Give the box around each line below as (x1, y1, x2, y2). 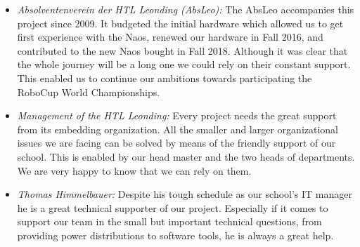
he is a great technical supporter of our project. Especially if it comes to (17, 200, 328, 215)
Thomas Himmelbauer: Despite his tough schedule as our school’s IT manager (17, 187, 353, 201)
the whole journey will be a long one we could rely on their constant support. (17, 57, 351, 72)
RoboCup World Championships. (17, 84, 160, 99)
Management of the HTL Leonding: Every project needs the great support (17, 108, 337, 123)
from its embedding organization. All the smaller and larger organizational (17, 121, 338, 136)
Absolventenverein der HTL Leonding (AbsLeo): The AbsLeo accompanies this (17, 2, 354, 16)
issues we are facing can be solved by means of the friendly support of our (17, 135, 336, 150)
